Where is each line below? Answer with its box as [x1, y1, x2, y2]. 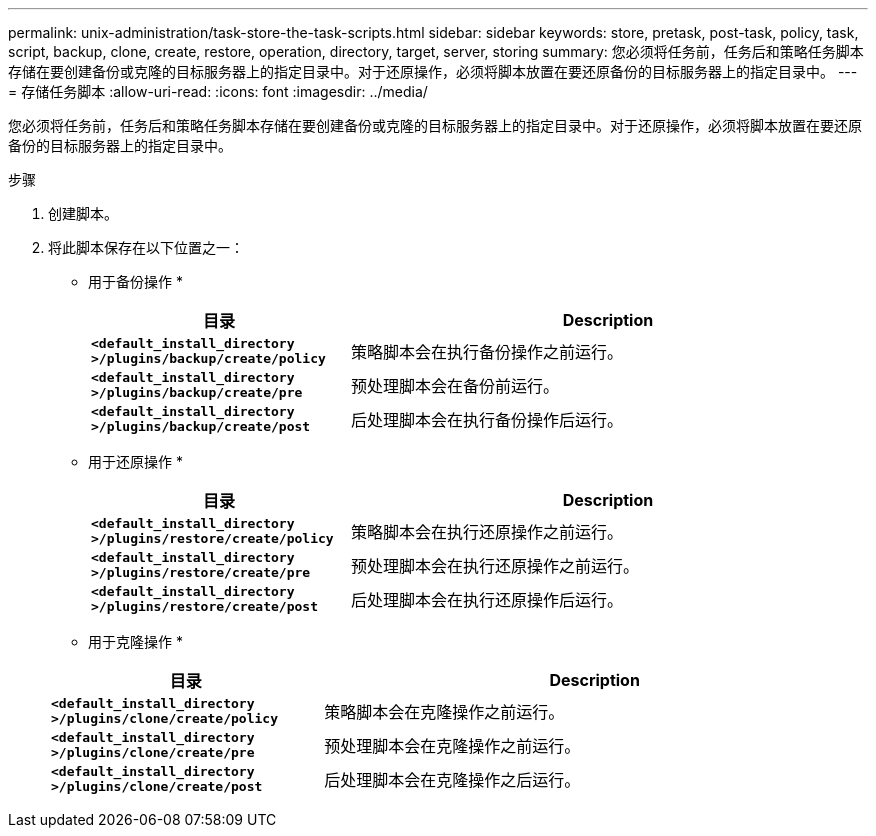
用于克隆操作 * [88, 633, 183, 650]
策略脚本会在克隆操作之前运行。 [324, 702, 565, 722]
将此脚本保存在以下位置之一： [48, 239, 244, 256]
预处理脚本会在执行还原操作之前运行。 [350, 556, 639, 576]
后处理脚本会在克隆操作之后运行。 [324, 770, 581, 790]
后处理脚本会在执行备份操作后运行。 [350, 410, 623, 430]
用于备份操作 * [88, 273, 183, 290]
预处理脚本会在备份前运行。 [350, 376, 559, 396]
